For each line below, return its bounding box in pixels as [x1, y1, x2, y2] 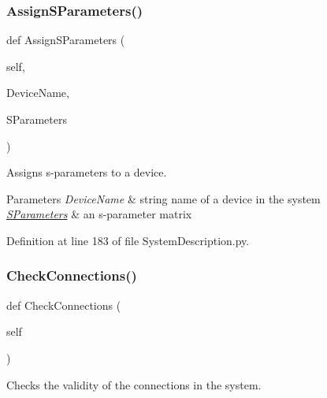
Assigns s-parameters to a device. [6, 164, 167, 180]
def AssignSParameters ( [6, 32, 125, 48]
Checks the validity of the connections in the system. [6, 376, 262, 392]
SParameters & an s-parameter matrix [6, 206, 192, 222]
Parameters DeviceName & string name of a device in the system [6, 190, 321, 206]
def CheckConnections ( [6, 296, 121, 313]
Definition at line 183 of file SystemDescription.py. [6, 232, 250, 248]
